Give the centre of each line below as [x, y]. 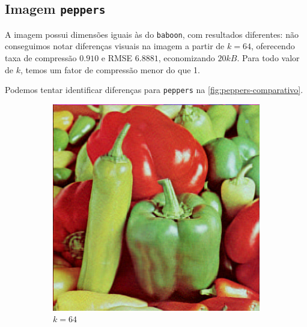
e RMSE [117, 58]
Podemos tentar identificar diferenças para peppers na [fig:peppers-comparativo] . [154, 90]
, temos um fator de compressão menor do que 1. [110, 69]
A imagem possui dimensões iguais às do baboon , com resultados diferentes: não [152, 34]
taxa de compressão [41, 58]
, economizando [187, 58]
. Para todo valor [268, 58]
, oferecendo [273, 46]
